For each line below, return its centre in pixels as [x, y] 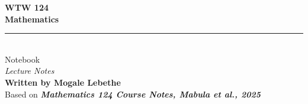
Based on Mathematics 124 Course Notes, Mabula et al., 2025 [133, 94]
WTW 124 [27, 7]
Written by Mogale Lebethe [63, 82]
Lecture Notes [30, 71]
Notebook [23, 59]
